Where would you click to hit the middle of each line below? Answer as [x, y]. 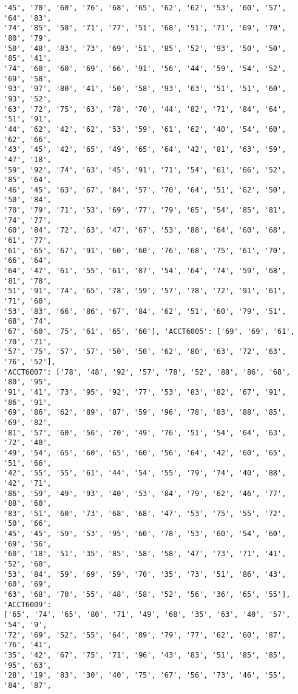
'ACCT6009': [28, 604]
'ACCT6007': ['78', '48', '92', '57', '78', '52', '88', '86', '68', [147, 372]
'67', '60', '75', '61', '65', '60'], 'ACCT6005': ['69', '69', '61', [149, 332]
